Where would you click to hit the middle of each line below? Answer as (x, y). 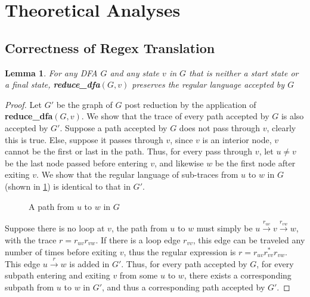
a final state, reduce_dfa (52, 84)
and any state (135, 72)
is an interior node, (237, 139)
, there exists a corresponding (238, 275)
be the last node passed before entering (76, 163)
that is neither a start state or (244, 72)
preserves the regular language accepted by (208, 84)
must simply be (224, 228)
